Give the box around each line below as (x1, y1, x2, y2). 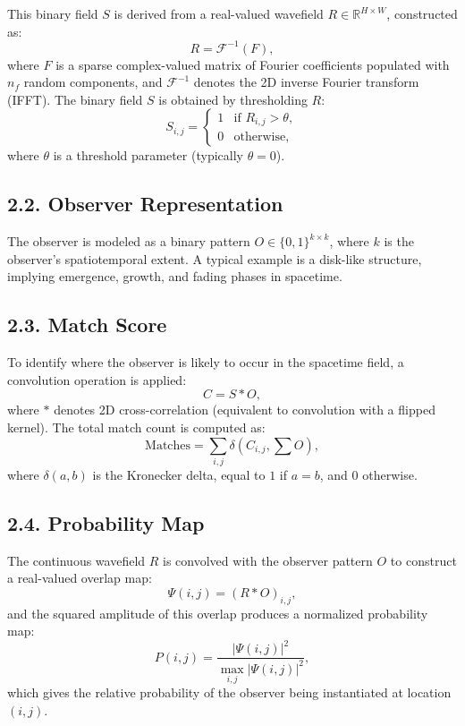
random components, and (23, 73, 163, 91)
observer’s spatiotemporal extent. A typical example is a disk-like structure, (7, 249, 422, 268)
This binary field (7, 4, 98, 22)
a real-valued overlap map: (7, 568, 152, 587)
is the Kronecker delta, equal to (92, 465, 266, 483)
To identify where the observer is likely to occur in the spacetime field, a (7, 353, 404, 372)
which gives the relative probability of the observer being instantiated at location (7, 683, 452, 702)
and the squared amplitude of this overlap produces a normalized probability (7, 603, 428, 622)
